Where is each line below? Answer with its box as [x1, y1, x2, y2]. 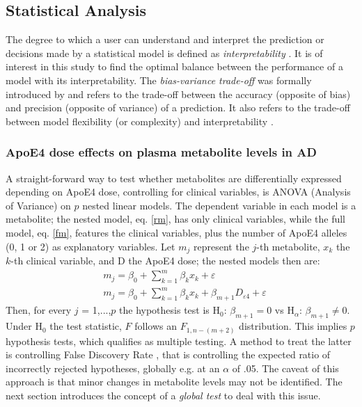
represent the [193, 239, 249, 253]
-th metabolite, [256, 239, 320, 253]
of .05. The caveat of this [232, 360, 339, 375]
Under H [6, 319, 42, 333]
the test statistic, [49, 319, 122, 333]
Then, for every [6, 303, 72, 317]
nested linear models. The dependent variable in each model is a [82, 198, 356, 212]
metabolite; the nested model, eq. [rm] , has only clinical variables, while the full [6, 212, 345, 226]
